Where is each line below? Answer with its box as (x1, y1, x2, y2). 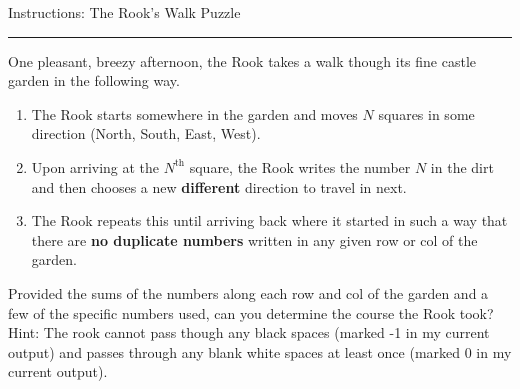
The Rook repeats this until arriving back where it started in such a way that (31, 210, 508, 231)
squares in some (378, 103, 475, 124)
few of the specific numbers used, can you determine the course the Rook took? (8, 302, 494, 323)
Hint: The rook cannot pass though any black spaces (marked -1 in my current (8, 322, 490, 343)
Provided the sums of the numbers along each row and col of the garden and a (8, 282, 489, 303)
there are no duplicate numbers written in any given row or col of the (31, 229, 478, 250)
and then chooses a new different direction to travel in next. (31, 176, 407, 197)
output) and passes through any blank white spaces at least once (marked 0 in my (8, 341, 512, 362)
